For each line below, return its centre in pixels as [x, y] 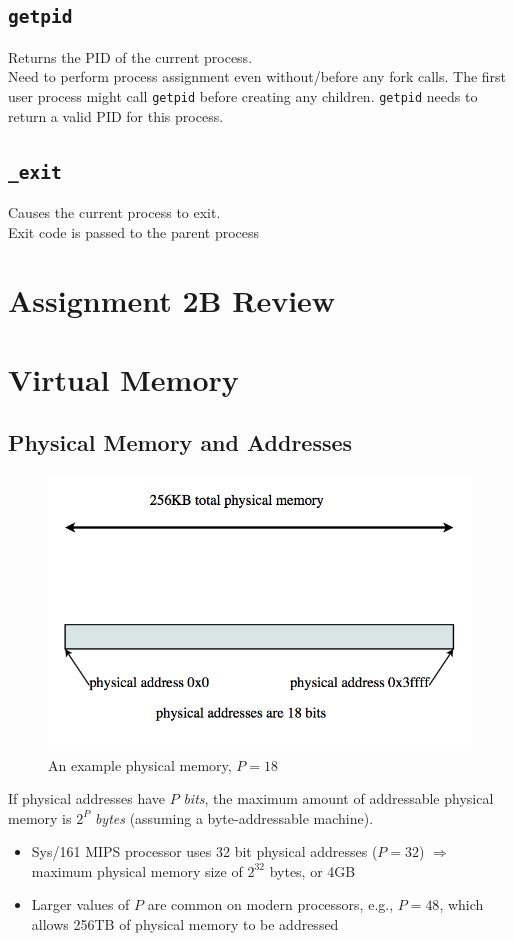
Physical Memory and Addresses [180, 442]
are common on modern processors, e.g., [270, 904]
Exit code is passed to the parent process [134, 231]
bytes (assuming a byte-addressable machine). [234, 817]
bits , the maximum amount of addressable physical [338, 798]
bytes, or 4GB [312, 870]
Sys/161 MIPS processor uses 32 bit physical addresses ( [204, 851]
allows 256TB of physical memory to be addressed [185, 924]
